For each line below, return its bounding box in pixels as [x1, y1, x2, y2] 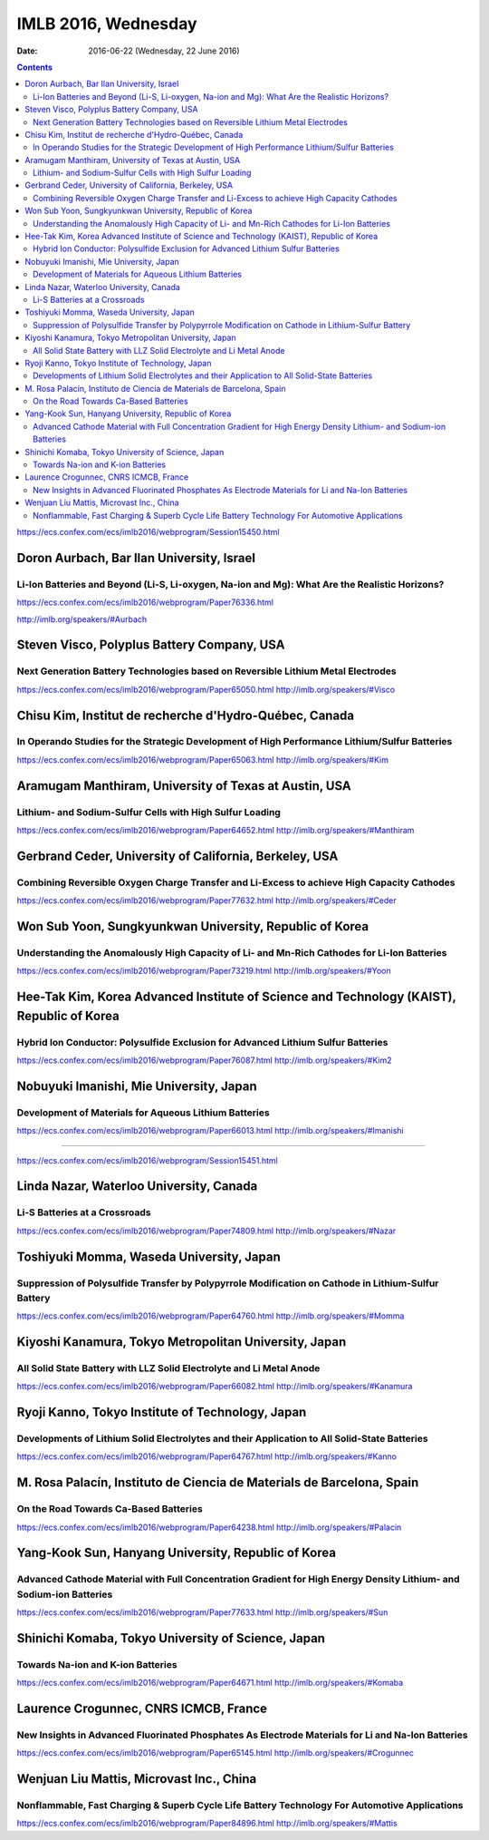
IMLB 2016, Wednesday [16, 14, 198, 34]
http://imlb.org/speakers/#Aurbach [16, 613, 148, 625]
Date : [16, 45, 38, 56]
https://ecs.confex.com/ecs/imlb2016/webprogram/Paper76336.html [16, 597, 273, 608]
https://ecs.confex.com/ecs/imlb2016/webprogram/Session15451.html [16, 1154, 278, 1165]
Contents [16, 62, 53, 73]
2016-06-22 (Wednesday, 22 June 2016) [88, 45, 240, 56]
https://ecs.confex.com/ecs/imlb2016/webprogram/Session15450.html [16, 527, 280, 537]
